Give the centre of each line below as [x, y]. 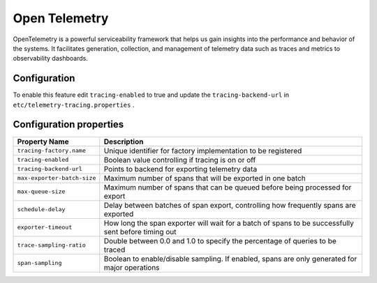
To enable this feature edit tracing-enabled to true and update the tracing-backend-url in [151, 95]
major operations [132, 267]
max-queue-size [41, 192]
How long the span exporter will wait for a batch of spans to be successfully [229, 223]
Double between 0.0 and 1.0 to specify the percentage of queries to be [220, 240]
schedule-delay [41, 209]
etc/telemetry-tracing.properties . [74, 105]
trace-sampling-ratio [52, 245]
